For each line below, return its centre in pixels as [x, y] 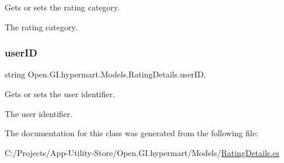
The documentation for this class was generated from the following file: [132, 133]
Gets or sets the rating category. [62, 7]
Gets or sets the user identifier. [60, 94]
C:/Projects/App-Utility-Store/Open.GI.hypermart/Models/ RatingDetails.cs [142, 152]
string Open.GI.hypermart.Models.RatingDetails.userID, [105, 74]
